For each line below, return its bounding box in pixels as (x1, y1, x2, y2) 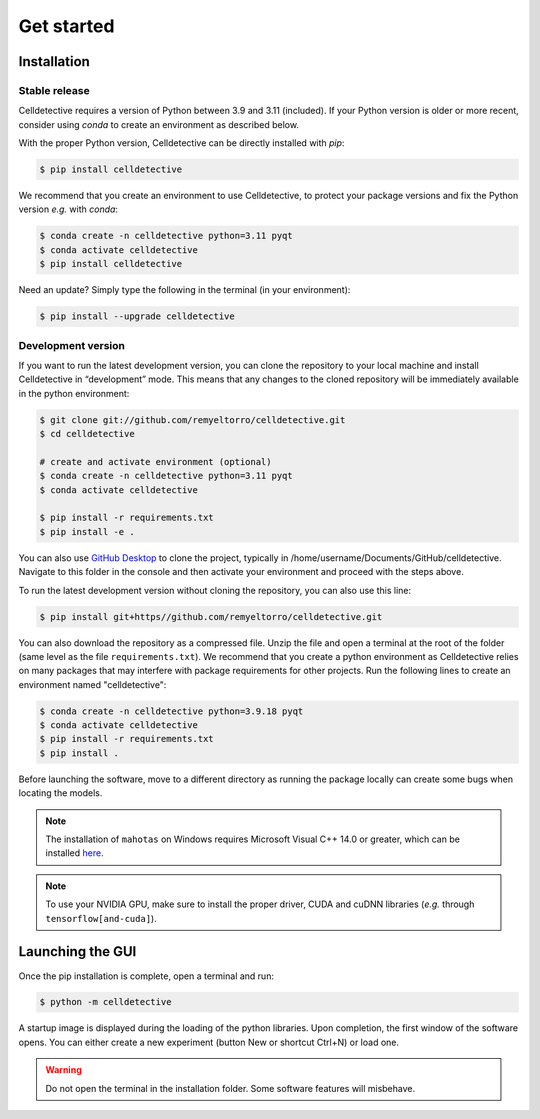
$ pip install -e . (39, 526, 135, 537)
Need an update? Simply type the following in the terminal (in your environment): (18, 284, 351, 296)
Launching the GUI (18, 943, 137, 960)
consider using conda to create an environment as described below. (18, 118, 300, 130)
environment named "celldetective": (18, 678, 167, 690)
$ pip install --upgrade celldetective (39, 311, 235, 322)
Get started (18, 15, 115, 37)
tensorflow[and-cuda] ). (45, 912, 157, 924)
